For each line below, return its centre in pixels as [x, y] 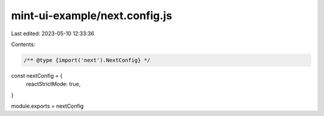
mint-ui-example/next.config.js [91, 16]
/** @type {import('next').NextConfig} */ [87, 60]
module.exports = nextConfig [47, 106]
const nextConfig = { [37, 75]
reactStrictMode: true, [53, 84]
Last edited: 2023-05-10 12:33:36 [52, 33]
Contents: [23, 44]
